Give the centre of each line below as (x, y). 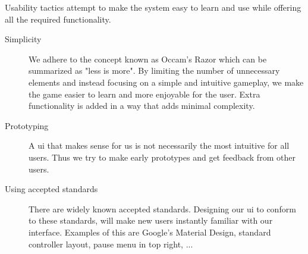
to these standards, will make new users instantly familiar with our (151, 220)
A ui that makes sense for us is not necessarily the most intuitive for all (159, 145)
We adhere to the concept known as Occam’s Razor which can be (148, 59)
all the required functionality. (58, 19)
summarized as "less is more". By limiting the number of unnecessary (154, 70)
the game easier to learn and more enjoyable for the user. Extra (144, 94)
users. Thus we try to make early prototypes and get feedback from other (162, 157)
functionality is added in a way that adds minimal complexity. (142, 106)
